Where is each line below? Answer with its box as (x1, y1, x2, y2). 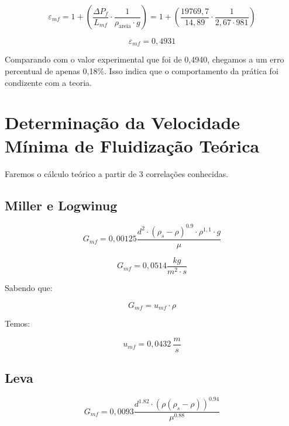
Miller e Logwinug (5, 196, 118, 214)
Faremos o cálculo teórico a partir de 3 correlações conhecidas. (5, 167, 229, 179)
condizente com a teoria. (5, 76, 92, 88)
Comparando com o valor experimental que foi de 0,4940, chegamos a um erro (5, 53, 284, 65)
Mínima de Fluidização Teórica (5, 133, 260, 157)
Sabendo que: (5, 281, 53, 293)
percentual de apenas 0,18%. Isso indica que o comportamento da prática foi (5, 65, 278, 77)
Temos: (5, 317, 30, 329)
